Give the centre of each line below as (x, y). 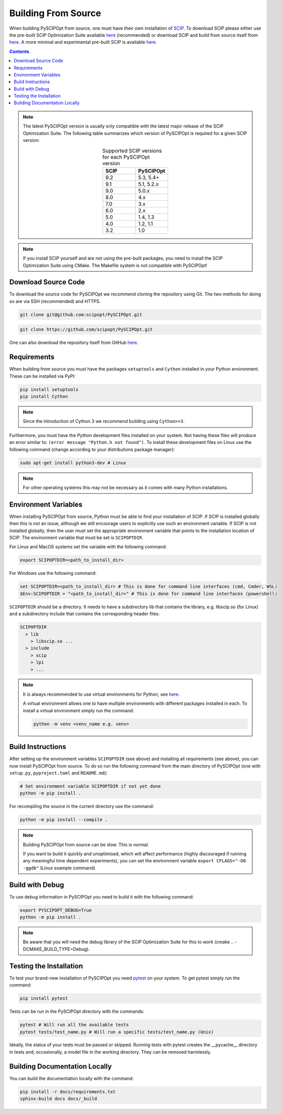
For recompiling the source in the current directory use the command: (82, 806)
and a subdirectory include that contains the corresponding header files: (84, 614)
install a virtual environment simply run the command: (79, 710)
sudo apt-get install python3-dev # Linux (73, 463)
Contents (19, 51)
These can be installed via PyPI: (42, 376)
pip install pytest (44, 998)
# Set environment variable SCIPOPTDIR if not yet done (90, 786)
